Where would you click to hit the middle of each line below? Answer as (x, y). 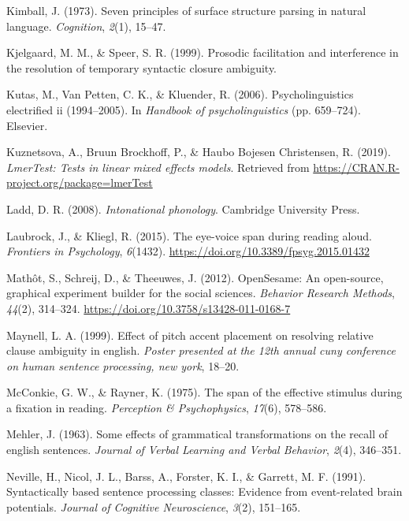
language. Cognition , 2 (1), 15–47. (86, 26)
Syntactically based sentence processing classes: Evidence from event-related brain (204, 491)
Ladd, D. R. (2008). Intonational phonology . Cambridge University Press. (183, 208)
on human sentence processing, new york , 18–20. (123, 365)
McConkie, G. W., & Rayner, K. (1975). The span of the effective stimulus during (204, 392)
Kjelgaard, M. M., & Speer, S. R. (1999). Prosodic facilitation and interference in (203, 52)
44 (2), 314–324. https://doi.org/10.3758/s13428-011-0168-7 (149, 308)
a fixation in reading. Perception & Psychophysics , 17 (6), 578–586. (167, 407)
